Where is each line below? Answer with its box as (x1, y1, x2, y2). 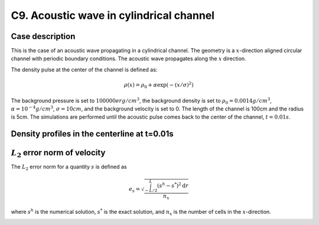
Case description (11, 31, 76, 41)
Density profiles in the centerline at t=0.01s (11, 129, 174, 139)
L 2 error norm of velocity (11, 148, 106, 159)
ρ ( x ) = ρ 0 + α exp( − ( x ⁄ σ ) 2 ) (123, 80, 194, 90)
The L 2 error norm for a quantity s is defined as (11, 163, 127, 172)
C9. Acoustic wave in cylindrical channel (11, 9, 215, 22)
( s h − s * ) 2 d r (157, 181, 188, 189)
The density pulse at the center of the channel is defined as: (11, 66, 158, 73)
